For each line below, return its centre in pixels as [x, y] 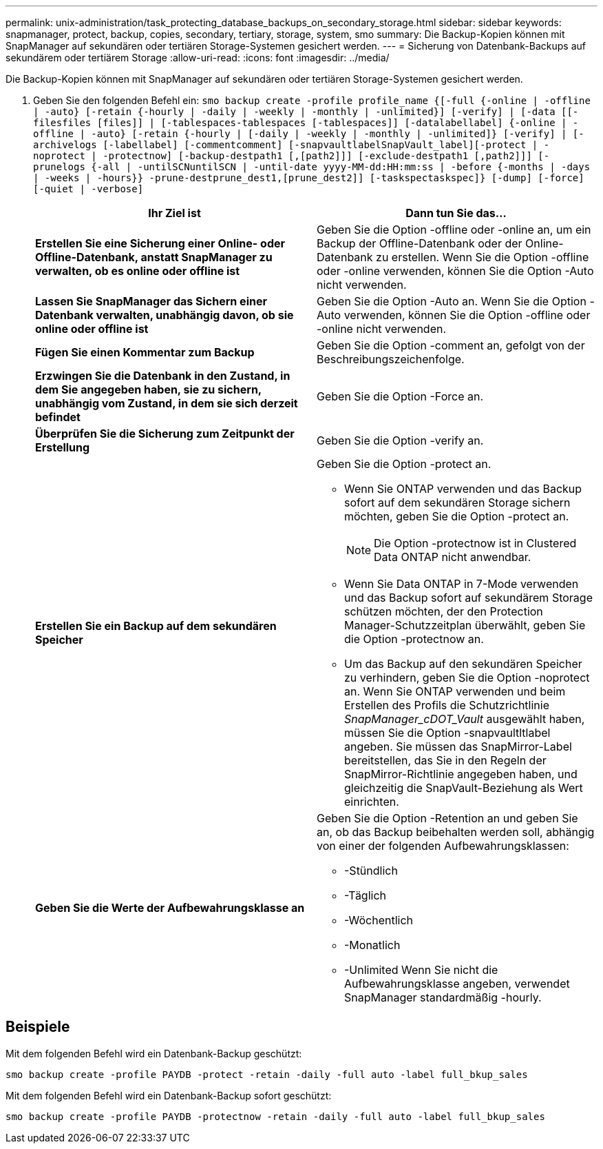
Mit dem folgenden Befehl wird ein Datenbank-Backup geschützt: [154, 1053]
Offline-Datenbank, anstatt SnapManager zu [154, 257]
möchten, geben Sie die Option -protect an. [457, 516]
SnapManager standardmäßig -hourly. [443, 997]
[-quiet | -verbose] [88, 189]
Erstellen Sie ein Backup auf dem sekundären [156, 626]
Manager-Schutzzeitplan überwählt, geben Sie [465, 625]
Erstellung [63, 447]
